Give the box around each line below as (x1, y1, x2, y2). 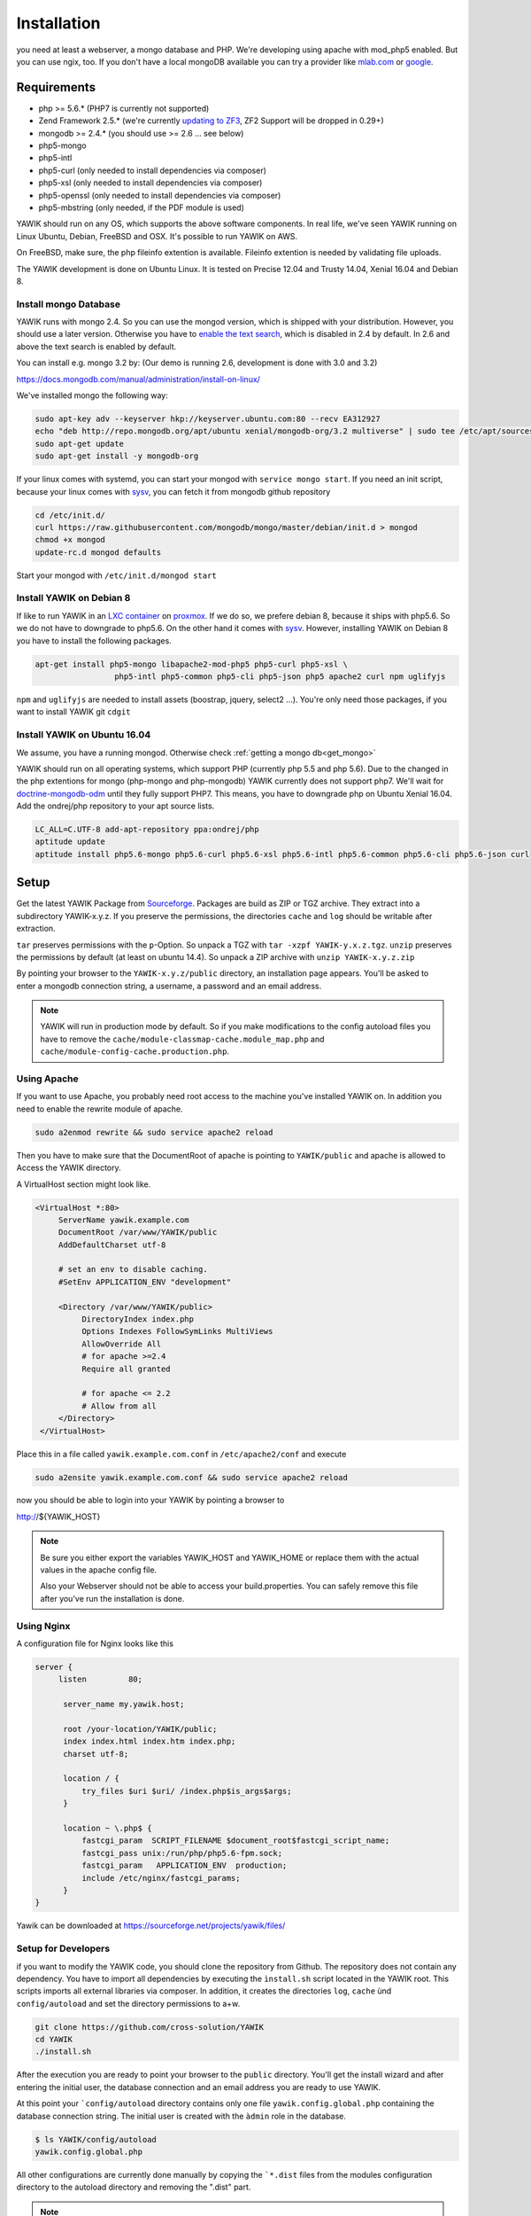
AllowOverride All (81, 1338, 162, 1349)
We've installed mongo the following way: (16, 390, 168, 401)
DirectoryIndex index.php (81, 1315, 195, 1324)
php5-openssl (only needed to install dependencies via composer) (38, 190, 281, 200)
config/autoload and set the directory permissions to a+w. (16, 1998, 241, 2009)
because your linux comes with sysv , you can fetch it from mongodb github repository (16, 486, 331, 496)
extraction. (16, 923, 57, 934)
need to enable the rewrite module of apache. (16, 1104, 183, 1114)
